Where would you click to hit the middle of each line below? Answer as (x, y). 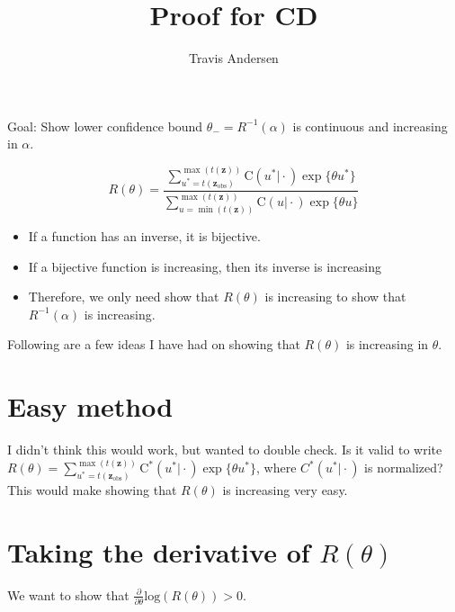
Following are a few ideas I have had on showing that (154, 344)
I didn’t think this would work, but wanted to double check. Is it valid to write (225, 450)
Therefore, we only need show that (124, 297)
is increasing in (387, 344)
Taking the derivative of (159, 551)
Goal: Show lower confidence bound (105, 126)
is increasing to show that (335, 297)
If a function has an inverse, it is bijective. (144, 235)
